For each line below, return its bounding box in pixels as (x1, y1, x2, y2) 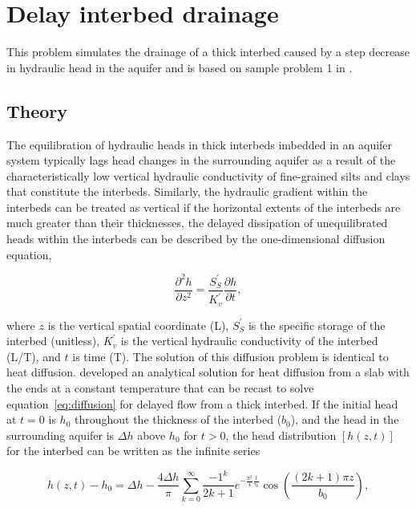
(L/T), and (6, 347, 61, 364)
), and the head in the (290, 411, 399, 428)
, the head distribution (225, 426, 337, 443)
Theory (6, 98, 68, 123)
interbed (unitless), (6, 332, 100, 349)
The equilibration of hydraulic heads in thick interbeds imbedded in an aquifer (6, 136, 393, 152)
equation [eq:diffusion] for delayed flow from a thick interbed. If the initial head (6, 395, 398, 412)
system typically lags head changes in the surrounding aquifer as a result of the (6, 152, 396, 169)
